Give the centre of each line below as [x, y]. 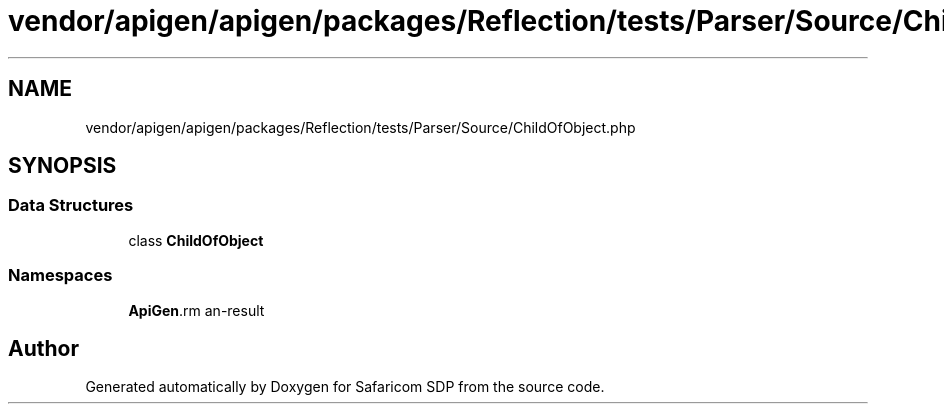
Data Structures [71, 205]
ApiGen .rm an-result [196, 310]
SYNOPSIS [62, 166]
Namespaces [60, 275]
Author [43, 348]
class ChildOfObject [196, 240]
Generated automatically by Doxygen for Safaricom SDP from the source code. [345, 387]
